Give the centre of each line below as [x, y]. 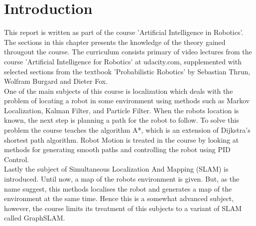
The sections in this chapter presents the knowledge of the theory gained [115, 42]
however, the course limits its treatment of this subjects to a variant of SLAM [123, 208]
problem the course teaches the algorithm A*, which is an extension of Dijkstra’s [127, 130]
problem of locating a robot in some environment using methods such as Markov [127, 101]
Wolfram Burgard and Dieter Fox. [56, 81]
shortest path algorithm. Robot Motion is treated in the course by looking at [122, 139]
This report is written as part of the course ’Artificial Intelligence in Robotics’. [124, 32]
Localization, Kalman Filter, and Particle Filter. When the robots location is [122, 110]
